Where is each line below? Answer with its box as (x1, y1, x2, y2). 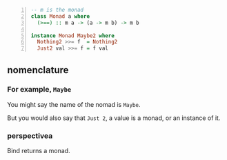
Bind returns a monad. (7, 147, 70, 155)
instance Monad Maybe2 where (30, 32, 115, 39)
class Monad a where (30, 12, 90, 20)
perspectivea (7, 131, 53, 141)
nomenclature (7, 64, 69, 76)
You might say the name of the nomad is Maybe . (7, 100, 141, 108)
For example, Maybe (7, 85, 72, 94)
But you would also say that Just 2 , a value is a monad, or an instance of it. (7, 114, 221, 122)
